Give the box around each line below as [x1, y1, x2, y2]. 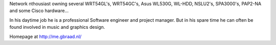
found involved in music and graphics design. [9, 24, 105, 30]
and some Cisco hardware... [9, 8, 69, 14]
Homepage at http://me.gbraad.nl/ [9, 33, 82, 39]
